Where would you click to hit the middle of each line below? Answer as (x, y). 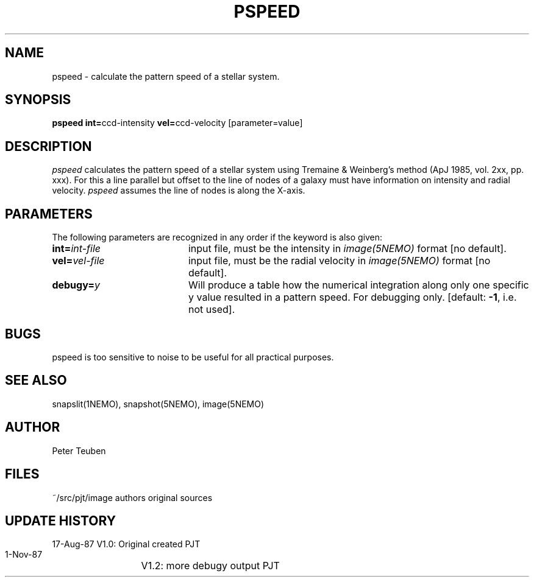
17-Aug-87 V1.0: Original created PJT (126, 544)
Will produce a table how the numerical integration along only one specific (358, 285)
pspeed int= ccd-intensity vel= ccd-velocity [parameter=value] (177, 123)
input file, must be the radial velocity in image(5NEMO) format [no (339, 261)
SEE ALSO (36, 380)
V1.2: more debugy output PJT (210, 566)
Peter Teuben (79, 451)
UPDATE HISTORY (61, 521)
